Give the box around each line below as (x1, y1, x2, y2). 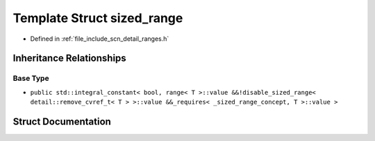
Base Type (12, 73, 49, 83)
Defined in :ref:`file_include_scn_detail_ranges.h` (30, 35, 169, 43)
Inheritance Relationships (12, 53, 126, 64)
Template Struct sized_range (12, 10, 183, 26)
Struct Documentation (12, 115, 111, 127)
